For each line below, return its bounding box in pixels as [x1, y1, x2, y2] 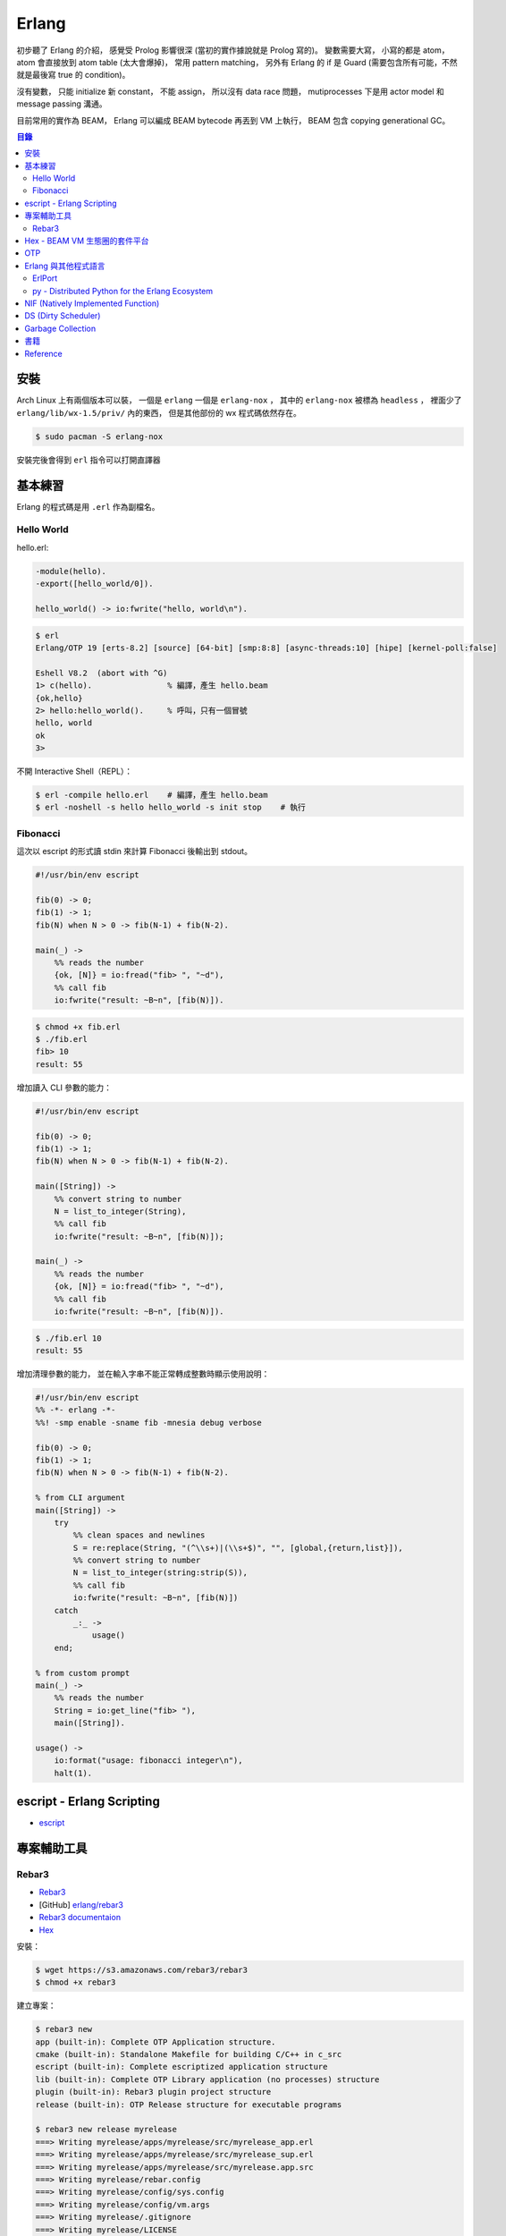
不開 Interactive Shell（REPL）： [16, 766, 133, 777]
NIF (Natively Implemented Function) [24, 298, 160, 309]
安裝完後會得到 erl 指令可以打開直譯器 [16, 454, 161, 465]
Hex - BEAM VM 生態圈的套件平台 [24, 235, 149, 246]
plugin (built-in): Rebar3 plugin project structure [35, 2087, 272, 2097]
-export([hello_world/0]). [35, 579, 154, 589]
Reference [24, 348, 63, 359]
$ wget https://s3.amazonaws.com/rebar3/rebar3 [35, 1964, 248, 1975]
